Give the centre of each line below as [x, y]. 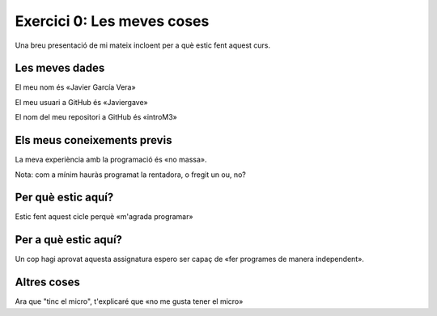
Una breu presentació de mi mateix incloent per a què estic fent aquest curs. [143, 45]
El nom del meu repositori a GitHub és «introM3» [96, 117]
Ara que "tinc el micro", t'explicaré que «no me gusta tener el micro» [129, 301]
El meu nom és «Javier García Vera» [76, 87]
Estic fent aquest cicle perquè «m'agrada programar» [104, 217]
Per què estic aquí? [64, 198]
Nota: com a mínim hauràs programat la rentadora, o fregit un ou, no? [130, 175]
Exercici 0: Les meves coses [112, 21]
